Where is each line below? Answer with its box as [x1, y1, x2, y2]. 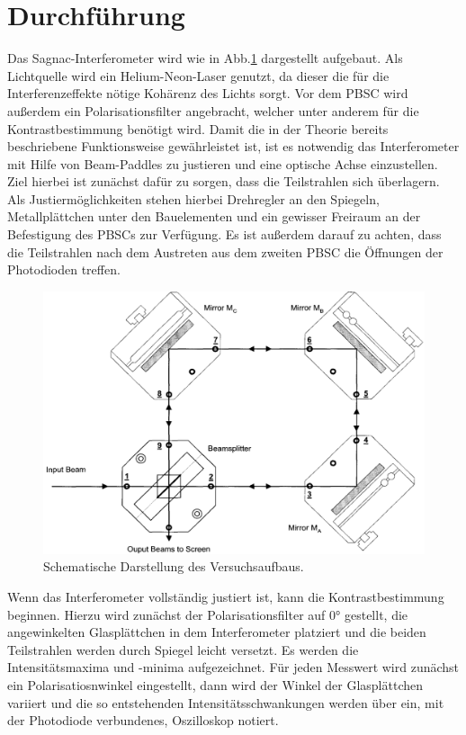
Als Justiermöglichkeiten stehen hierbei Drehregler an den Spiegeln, [7, 189, 380, 208]
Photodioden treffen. [7, 260, 121, 279]
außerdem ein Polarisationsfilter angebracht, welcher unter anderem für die [7, 101, 419, 120]
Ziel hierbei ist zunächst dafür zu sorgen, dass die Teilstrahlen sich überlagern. [7, 172, 440, 191]
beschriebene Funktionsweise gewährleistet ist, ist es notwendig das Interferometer [7, 137, 460, 156]
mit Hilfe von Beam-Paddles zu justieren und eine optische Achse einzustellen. [7, 154, 438, 173]
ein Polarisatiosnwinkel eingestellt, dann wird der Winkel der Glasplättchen [7, 675, 424, 694]
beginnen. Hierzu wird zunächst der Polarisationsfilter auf [7, 605, 326, 623]
